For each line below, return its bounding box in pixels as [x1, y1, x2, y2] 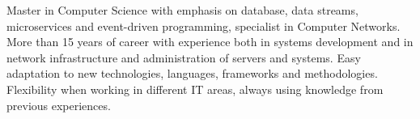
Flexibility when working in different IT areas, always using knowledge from [6, 80, 384, 97]
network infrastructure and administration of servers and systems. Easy [6, 49, 361, 66]
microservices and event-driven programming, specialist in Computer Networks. [6, 17, 401, 34]
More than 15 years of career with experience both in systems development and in [6, 33, 414, 50]
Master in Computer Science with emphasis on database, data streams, [6, 2, 358, 18]
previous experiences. [6, 96, 111, 113]
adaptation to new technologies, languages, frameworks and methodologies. [6, 65, 378, 82]
